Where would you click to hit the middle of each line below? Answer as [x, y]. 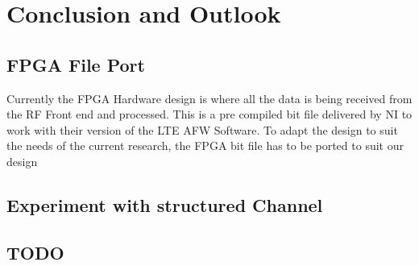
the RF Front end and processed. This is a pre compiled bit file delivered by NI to [209, 114]
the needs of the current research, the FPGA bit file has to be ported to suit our [205, 145]
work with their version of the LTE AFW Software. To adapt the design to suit [202, 129]
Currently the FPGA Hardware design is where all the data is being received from [209, 98]
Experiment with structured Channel [165, 204]
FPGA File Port [76, 64]
